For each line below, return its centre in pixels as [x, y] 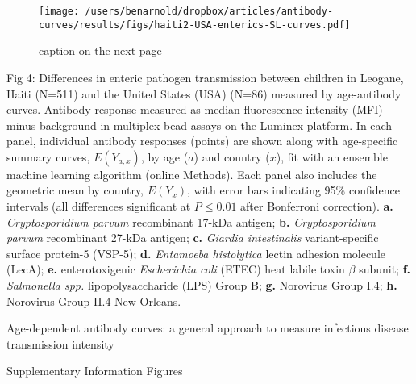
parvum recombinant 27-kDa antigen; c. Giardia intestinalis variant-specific [193, 238]
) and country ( [232, 156]
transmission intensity [60, 343]
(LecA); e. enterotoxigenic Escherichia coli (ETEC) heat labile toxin [176, 269]
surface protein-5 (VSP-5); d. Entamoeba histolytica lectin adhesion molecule [196, 253]
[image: [59, 11]
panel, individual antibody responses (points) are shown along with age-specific [202, 141]
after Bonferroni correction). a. [317, 206]
